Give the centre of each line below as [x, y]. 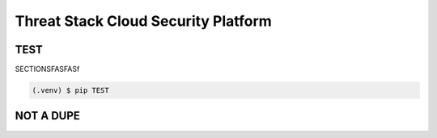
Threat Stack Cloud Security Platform [144, 21]
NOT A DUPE [48, 116]
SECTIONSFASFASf [47, 69]
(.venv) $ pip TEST [70, 90]
